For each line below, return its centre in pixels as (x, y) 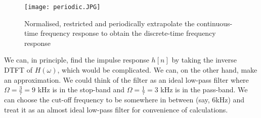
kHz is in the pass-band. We (204, 90)
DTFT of (18, 70)
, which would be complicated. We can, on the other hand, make (157, 70)
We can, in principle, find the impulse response (77, 60)
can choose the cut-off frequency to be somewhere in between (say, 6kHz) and (124, 100)
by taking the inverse (204, 60)
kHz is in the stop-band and (81, 90)
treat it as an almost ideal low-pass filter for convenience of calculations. (116, 109)
